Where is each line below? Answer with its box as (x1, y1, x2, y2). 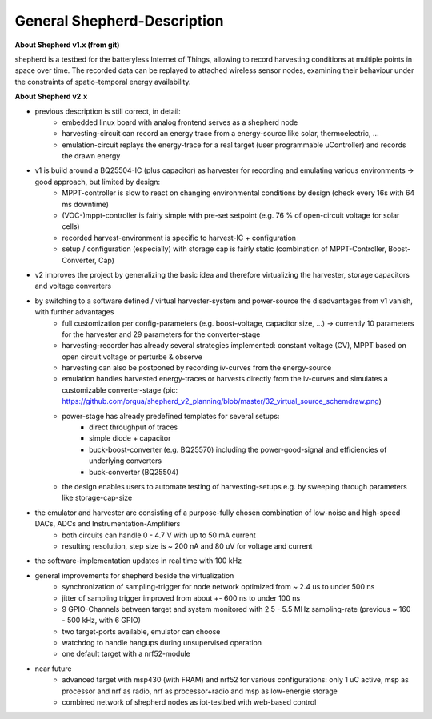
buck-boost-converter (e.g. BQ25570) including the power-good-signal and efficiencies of (89, 445, 387, 454)
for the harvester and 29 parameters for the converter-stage (62, 329, 261, 339)
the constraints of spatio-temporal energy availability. (14, 77, 191, 86)
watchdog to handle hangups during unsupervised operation (62, 638, 262, 648)
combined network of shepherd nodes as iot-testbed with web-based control (62, 697, 317, 707)
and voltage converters (34, 281, 112, 291)
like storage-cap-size (62, 493, 133, 503)
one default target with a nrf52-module (62, 649, 191, 659)
